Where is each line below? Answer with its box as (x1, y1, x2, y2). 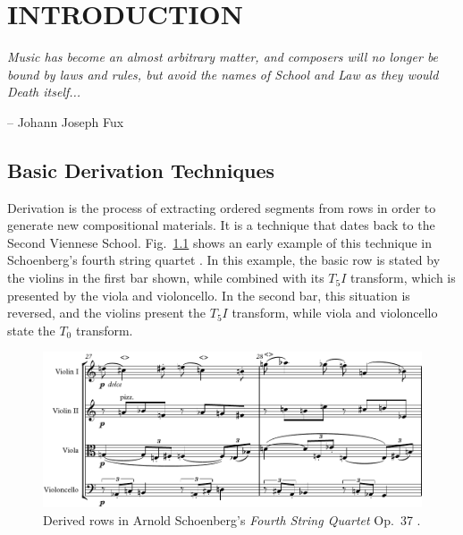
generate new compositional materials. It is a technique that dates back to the (7, 216, 435, 234)
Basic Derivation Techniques (7, 156, 275, 183)
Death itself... (7, 82, 81, 101)
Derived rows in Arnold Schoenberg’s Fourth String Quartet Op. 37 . (43, 510, 421, 529)
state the (7, 320, 55, 339)
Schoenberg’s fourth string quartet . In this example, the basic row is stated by (7, 251, 441, 269)
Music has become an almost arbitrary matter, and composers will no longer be (7, 47, 439, 66)
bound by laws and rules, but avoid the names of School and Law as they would (7, 64, 439, 83)
